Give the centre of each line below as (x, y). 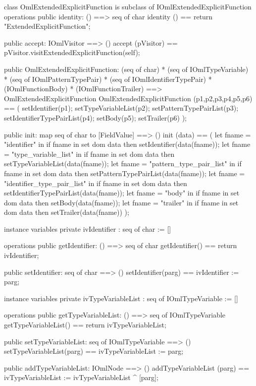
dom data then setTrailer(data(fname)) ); (67, 212)
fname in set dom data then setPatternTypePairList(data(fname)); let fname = (125, 173)
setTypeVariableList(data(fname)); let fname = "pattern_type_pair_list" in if (123, 163)
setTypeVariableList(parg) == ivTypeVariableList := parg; (94, 351)
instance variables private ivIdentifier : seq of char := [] (88, 228)
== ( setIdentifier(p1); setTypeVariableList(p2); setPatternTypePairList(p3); (121, 108)
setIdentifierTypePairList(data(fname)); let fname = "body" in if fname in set (122, 193)
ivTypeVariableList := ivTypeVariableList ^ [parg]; (81, 377)
